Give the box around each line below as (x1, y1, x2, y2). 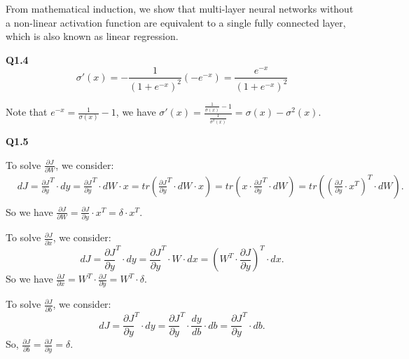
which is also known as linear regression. (6, 29, 179, 43)
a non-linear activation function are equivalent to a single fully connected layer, (6, 15, 346, 29)
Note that (6, 104, 48, 119)
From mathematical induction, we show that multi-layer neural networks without (6, 1, 354, 15)
